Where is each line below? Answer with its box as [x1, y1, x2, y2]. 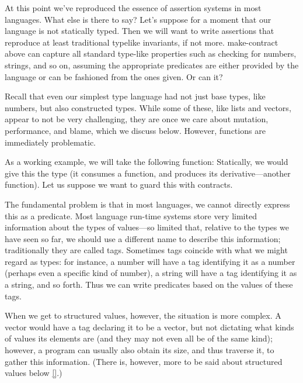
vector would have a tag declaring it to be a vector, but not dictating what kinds [5, 320, 294, 333]
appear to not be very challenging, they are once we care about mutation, [5, 113, 269, 125]
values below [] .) [5, 367, 62, 379]
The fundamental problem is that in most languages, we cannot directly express [5, 198, 290, 210]
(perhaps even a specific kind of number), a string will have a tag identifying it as [5, 267, 297, 279]
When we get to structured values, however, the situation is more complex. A [5, 309, 281, 322]
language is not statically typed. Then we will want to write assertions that [5, 25, 274, 37]
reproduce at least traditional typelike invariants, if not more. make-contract [5, 36, 278, 48]
